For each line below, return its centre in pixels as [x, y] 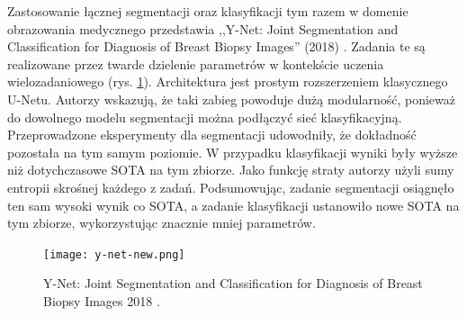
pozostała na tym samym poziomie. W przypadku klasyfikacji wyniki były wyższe [233, 152]
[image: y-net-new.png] [114, 254]
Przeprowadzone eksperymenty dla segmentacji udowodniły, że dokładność [212, 135]
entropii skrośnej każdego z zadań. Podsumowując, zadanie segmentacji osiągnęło [231, 187]
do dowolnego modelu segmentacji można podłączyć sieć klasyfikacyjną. [205, 117]
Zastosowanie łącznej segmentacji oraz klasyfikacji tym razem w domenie [208, 11]
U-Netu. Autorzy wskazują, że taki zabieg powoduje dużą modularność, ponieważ [232, 99]
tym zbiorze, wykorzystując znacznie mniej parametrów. [162, 223]
